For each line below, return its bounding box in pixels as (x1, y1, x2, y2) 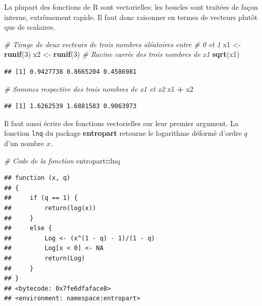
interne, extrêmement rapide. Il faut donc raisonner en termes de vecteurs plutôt (4, 11, 258, 22)
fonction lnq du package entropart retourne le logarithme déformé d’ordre (4, 128, 242, 138)
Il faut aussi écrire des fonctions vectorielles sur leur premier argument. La (4, 117, 238, 128)
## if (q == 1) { (4, 194, 78, 202)
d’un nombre (4, 138, 44, 148)
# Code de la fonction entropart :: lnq (4, 155, 120, 166)
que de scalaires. (4, 22, 55, 32)
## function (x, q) (4, 174, 70, 182)
